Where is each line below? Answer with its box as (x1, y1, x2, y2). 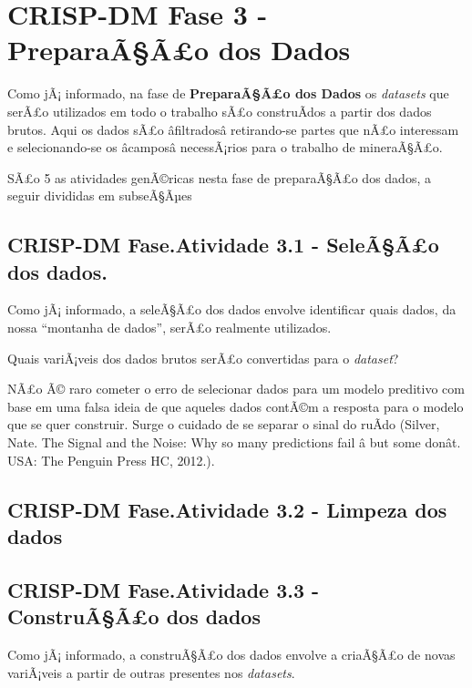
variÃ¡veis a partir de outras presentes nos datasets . (7, 662, 295, 682)
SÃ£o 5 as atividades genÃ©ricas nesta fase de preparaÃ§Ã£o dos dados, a (7, 168, 431, 187)
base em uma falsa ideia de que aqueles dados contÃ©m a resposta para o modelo (7, 396, 464, 416)
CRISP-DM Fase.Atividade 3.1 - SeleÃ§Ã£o (7, 231, 439, 259)
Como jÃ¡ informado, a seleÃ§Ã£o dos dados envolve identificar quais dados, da (7, 300, 457, 319)
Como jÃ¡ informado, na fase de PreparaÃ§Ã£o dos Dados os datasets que (7, 84, 449, 103)
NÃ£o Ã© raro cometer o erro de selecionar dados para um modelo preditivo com (7, 379, 465, 398)
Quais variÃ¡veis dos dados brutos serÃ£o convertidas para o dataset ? (7, 348, 399, 367)
